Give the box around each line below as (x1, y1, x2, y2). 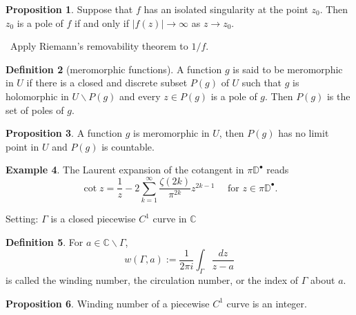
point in (6, 139, 39, 153)
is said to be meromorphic (233, 61, 343, 76)
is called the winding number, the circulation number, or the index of (6, 273, 299, 287)
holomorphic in (6, 88, 69, 103)
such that (241, 75, 282, 90)
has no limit (278, 126, 329, 140)
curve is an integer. (226, 296, 307, 310)
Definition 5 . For (6, 234, 83, 249)
